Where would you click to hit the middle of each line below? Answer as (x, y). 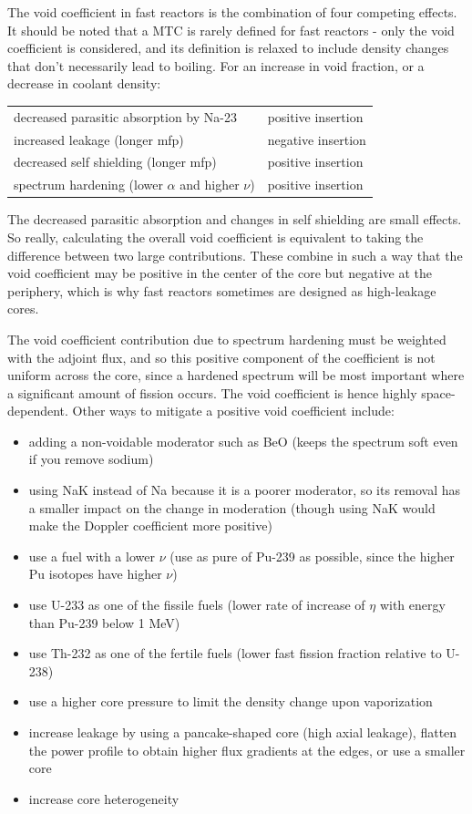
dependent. (38, 411)
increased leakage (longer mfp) (99, 139)
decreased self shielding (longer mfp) (115, 162)
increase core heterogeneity (104, 798)
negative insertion (317, 139)
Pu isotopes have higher (95, 574)
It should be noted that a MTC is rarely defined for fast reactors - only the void (231, 30)
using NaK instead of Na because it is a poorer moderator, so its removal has (244, 490)
